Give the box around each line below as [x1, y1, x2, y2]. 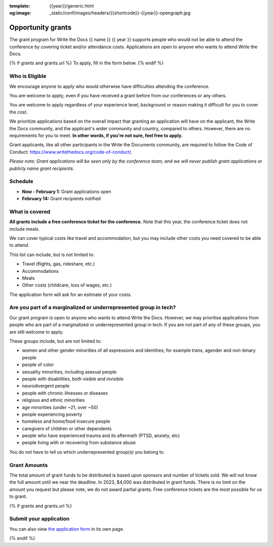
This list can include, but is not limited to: [9, 251, 95, 258]
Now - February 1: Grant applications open [22, 188, 111, 195]
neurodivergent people [22, 383, 70, 389]
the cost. [9, 109, 28, 115]
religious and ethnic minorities [22, 397, 85, 403]
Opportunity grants [9, 23, 72, 32]
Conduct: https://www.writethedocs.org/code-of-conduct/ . [9, 149, 132, 155]
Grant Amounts [9, 461, 48, 468]
